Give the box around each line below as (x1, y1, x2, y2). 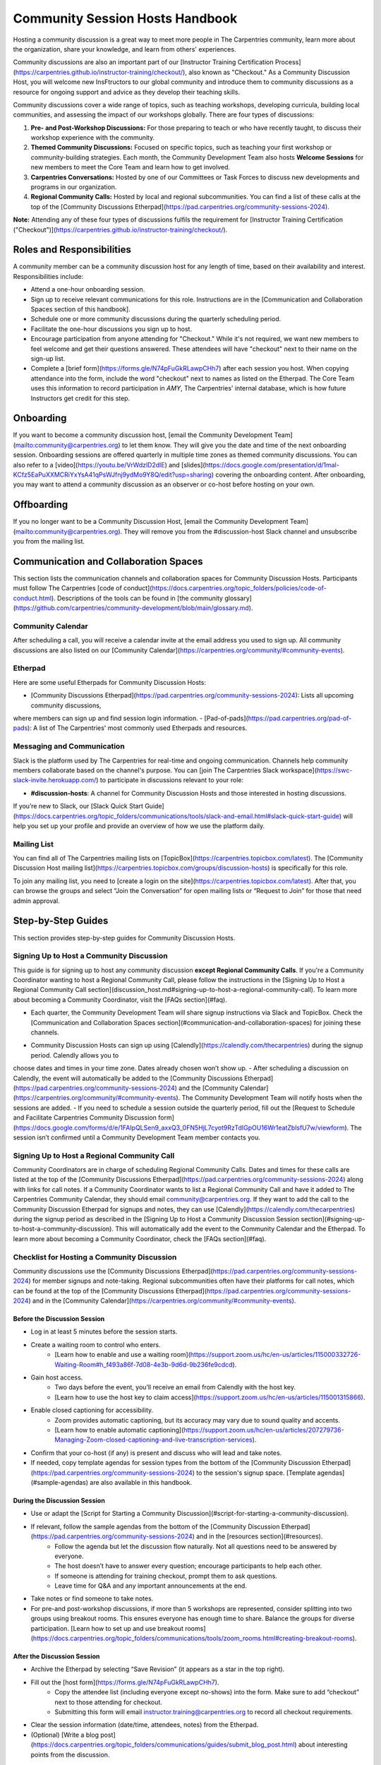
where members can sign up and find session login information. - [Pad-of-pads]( (13, 714, 248, 723)
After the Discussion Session (13, 1652, 100, 1661)
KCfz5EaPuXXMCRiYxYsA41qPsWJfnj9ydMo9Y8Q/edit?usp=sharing (13, 470, 212, 479)
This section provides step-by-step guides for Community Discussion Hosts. (13, 933, 236, 942)
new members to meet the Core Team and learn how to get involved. (30, 163, 231, 172)
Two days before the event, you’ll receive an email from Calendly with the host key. (54, 1383, 296, 1392)
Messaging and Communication (13, 741, 125, 751)
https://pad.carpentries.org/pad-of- (248, 714, 352, 723)
